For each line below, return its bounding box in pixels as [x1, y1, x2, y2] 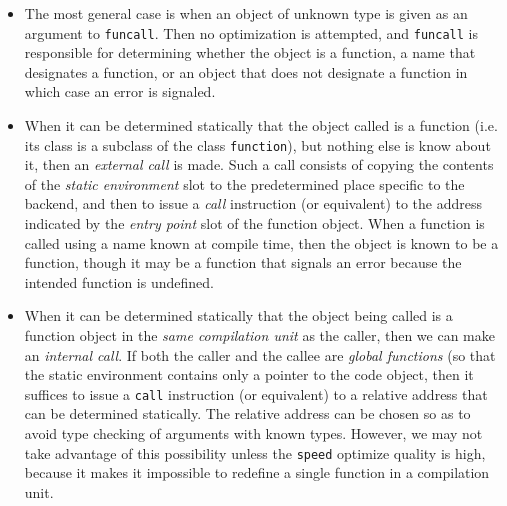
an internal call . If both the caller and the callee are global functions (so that [24, 344, 496, 365]
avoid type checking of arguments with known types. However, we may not [24, 423, 483, 444]
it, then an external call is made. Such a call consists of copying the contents [24, 154, 494, 175]
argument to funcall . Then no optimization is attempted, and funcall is [24, 22, 478, 43]
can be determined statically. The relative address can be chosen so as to [24, 403, 471, 424]
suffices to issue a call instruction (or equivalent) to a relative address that [24, 383, 488, 404]
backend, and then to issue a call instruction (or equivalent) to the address [24, 193, 483, 214]
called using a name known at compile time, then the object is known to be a [24, 232, 499, 253]
